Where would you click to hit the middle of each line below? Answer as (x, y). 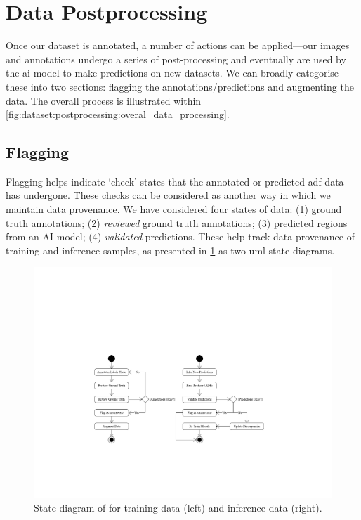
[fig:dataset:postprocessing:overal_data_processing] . (118, 114)
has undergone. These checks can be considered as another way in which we (168, 195)
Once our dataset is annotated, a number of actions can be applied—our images (178, 45)
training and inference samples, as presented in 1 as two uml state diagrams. (170, 250)
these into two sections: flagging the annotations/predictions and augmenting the (180, 86)
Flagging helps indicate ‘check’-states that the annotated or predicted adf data (175, 181)
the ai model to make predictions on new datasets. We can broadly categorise (172, 73)
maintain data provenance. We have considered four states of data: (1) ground (174, 209)
